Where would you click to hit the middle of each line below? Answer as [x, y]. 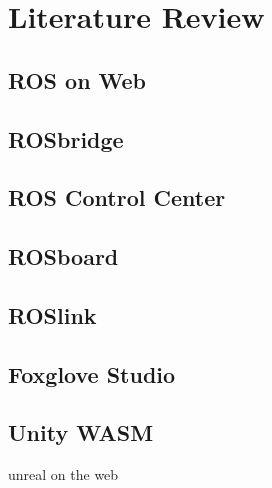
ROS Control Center [117, 197]
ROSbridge [66, 138]
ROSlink [52, 314]
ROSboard [63, 256]
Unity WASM [81, 432]
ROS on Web [77, 79]
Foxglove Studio [92, 373]
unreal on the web [63, 474]
